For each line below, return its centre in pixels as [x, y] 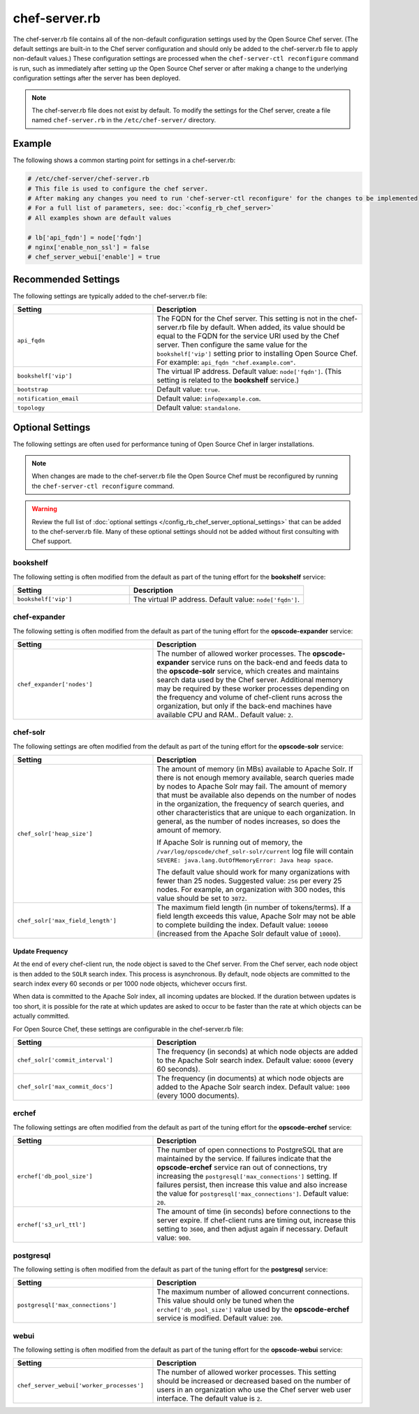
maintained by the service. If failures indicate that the [244, 1159]
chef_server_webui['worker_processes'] [81, 1385]
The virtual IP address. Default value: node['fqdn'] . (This [249, 372]
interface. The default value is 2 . [209, 1399]
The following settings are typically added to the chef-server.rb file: [110, 296]
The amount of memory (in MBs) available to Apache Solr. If [255, 769]
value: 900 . [174, 1238]
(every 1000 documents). [198, 1095]
